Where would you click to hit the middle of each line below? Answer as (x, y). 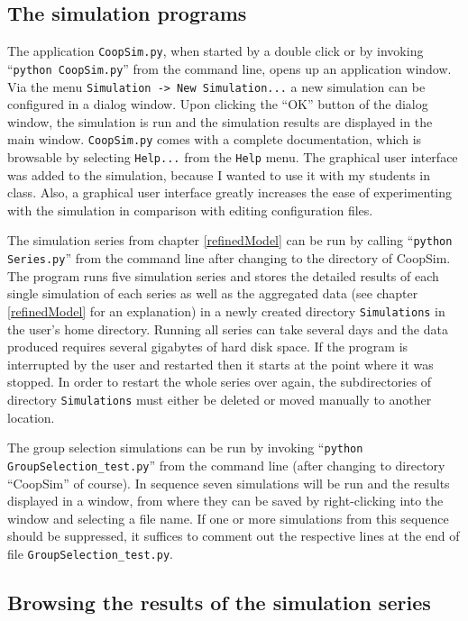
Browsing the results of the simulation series (219, 602)
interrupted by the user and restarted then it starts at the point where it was (220, 364)
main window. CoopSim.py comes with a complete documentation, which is (215, 139)
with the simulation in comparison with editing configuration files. (190, 210)
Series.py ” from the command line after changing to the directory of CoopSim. (229, 258)
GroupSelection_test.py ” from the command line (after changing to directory (226, 465)
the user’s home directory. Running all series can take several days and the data (228, 329)
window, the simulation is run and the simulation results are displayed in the (220, 121)
